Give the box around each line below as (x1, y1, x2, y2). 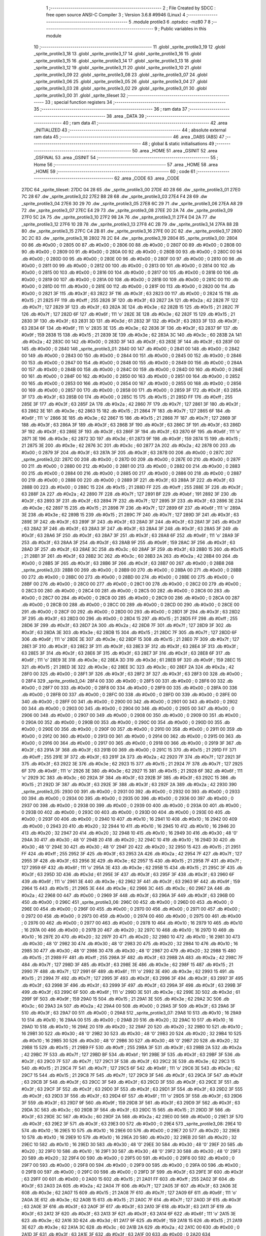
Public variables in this (161, 26, 206, 32)
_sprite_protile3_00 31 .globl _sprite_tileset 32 (33, 92, 126, 98)
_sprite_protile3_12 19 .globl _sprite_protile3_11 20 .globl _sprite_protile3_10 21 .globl (33, 65, 201, 71)
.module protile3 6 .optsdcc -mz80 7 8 (132, 19, 211, 25)
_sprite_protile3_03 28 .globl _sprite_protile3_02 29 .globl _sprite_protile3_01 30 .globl (33, 86, 207, 91)
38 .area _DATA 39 (106, 113, 144, 119)
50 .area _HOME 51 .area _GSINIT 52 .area (132, 147, 218, 153)
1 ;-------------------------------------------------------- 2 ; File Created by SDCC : (46, 5, 216, 11)
